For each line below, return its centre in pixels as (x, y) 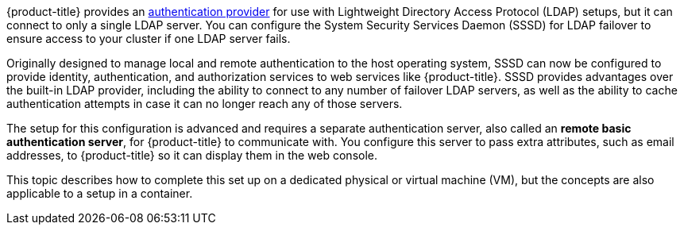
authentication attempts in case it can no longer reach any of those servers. (205, 104)
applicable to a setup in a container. (100, 193)
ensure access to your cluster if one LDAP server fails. (149, 38)
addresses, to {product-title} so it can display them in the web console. (192, 155)
